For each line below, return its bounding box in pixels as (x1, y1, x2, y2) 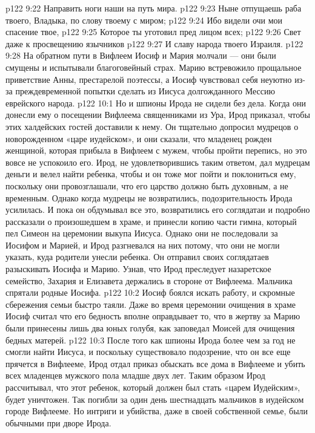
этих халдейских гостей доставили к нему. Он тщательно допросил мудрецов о (5, 120, 299, 132)
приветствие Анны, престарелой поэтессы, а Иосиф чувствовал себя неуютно (5, 73, 292, 85)
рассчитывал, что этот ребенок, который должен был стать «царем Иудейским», (5, 381, 300, 393)
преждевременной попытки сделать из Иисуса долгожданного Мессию (15, 85, 275, 97)
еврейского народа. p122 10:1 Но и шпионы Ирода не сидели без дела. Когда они (5, 96, 306, 109)
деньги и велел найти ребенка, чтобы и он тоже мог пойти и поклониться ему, (5, 168, 296, 180)
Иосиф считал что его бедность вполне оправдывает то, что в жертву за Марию (5, 310, 300, 322)
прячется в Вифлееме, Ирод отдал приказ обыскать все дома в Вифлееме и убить (5, 357, 305, 370)
